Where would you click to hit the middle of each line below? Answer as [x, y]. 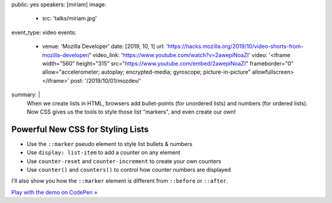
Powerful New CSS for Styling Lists [80, 129]
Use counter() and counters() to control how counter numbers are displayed [129, 169]
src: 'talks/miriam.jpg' [69, 18]
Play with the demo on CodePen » [54, 192]
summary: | [26, 94]
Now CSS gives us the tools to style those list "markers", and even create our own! [131, 112]
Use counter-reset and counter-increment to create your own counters [124, 161]
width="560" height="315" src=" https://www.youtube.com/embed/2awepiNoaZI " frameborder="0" [168, 63]
